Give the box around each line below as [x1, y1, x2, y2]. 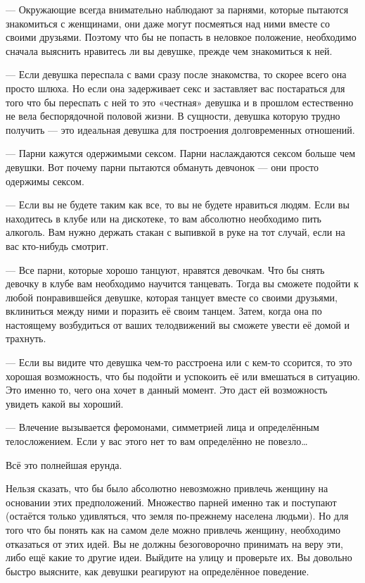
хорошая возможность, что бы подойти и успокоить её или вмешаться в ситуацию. [6, 368, 361, 383]
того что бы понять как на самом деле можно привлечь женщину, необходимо [6, 522, 340, 537]
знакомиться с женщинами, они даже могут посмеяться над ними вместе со [6, 15, 331, 30]
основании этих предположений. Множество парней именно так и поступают [6, 494, 337, 509]
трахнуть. [6, 331, 46, 346]
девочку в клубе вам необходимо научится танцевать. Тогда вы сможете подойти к [6, 276, 359, 291]
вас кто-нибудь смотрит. [6, 238, 109, 253]
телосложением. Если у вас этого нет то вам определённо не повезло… [6, 434, 308, 449]
